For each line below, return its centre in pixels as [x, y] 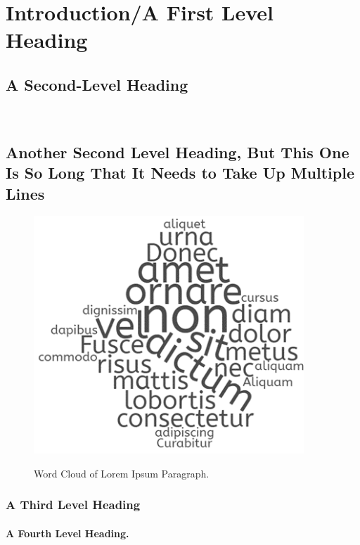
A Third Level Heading [73, 505]
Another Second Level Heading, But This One [178, 152]
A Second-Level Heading [97, 84]
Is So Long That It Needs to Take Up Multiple [180, 173]
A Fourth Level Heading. [67, 533]
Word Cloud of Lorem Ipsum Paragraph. [122, 473]
